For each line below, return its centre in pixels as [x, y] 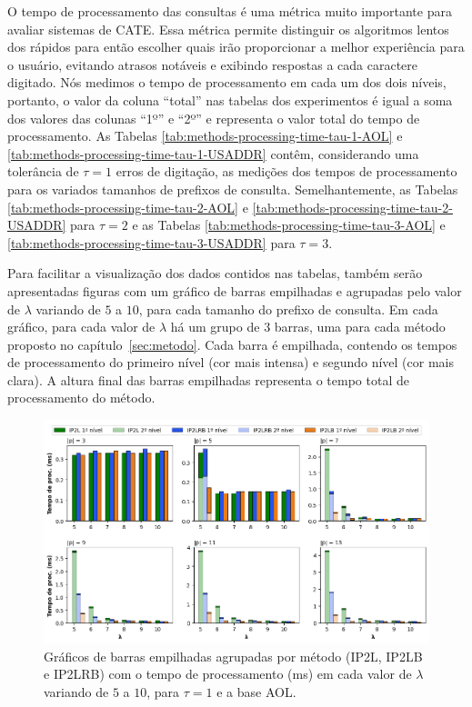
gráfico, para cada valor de [81, 327]
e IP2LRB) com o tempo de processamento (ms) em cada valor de [228, 674]
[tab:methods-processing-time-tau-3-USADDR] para [151, 242]
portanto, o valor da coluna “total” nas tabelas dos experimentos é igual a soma [230, 100]
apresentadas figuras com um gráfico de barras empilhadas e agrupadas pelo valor [235, 290]
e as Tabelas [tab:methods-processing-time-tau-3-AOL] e [289, 225]
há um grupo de [215, 327]
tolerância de [43, 171]
